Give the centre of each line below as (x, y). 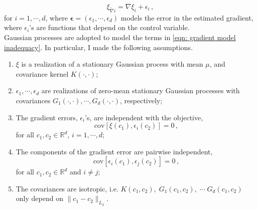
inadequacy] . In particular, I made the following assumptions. (99, 47)
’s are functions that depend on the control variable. (109, 27)
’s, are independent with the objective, (144, 117)
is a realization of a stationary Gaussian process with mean (112, 64)
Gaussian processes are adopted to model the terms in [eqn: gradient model (120, 37)
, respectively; (141, 100)
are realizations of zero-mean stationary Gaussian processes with (141, 90)
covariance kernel (42, 73)
